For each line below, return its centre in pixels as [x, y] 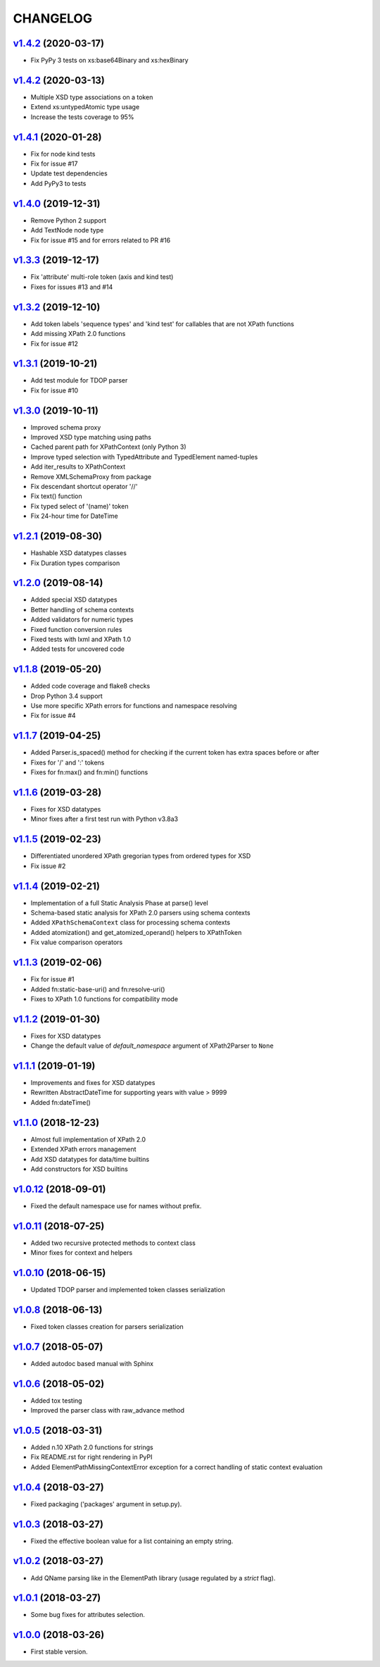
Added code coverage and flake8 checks [90, 686]
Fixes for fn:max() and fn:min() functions [89, 772]
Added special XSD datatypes [74, 600]
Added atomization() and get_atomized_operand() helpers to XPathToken [136, 932]
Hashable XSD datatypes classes [78, 553]
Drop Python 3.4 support [67, 696]
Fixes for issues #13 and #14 [72, 287]
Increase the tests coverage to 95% [82, 117]
